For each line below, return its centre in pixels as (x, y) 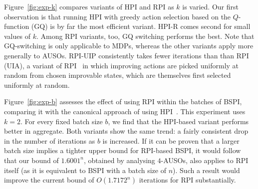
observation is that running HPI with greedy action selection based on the (118, 16)
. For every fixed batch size (61, 121)
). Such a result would (206, 170)
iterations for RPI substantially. (187, 180)
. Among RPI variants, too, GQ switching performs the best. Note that (145, 36)
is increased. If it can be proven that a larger (171, 140)
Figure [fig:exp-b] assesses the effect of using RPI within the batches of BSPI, (123, 101)
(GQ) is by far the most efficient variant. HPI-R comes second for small (141, 26)
